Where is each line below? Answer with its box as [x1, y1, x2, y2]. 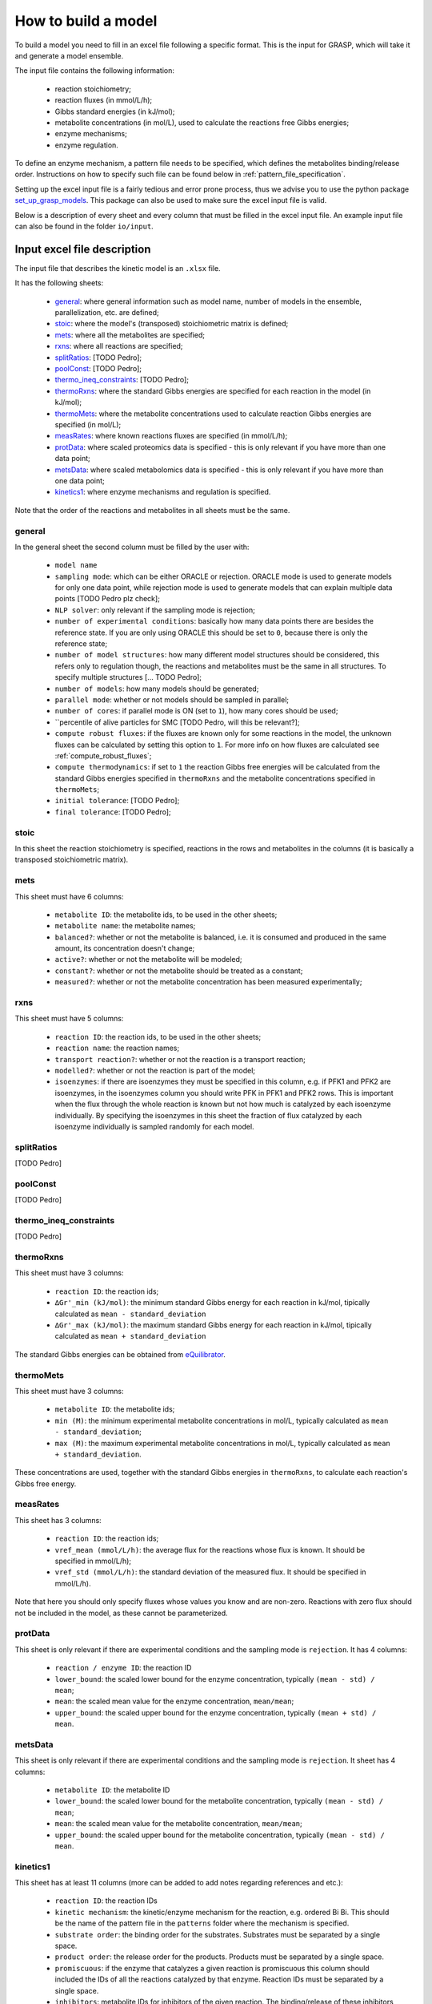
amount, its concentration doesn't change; [54, 943, 195, 953]
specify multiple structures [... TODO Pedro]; [54, 673, 202, 682]
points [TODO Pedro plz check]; [54, 594, 160, 604]
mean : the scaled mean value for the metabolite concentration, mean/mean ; [54, 1819, 303, 1828]
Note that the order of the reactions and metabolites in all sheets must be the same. [14, 505, 290, 515]
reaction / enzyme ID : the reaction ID [54, 1663, 192, 1673]
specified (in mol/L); [54, 420, 122, 429]
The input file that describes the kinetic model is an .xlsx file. [14, 263, 221, 273]
